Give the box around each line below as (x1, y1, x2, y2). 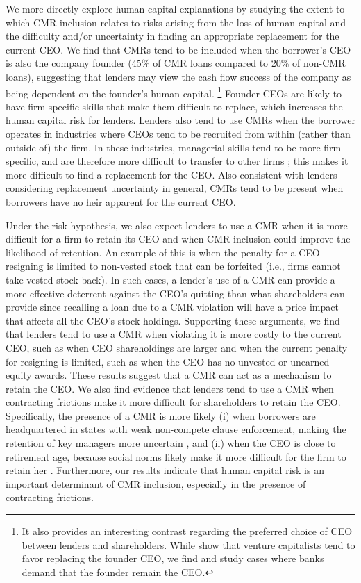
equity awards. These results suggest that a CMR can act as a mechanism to (6, 368, 332, 382)
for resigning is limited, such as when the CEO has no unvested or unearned (6, 354, 330, 368)
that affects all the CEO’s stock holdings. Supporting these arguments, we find (6, 313, 340, 327)
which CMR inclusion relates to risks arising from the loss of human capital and (6, 15, 346, 29)
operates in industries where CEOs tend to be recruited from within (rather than (6, 126, 351, 140)
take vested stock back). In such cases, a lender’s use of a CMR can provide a (6, 272, 335, 286)
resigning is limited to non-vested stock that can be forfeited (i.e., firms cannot (6, 258, 341, 273)
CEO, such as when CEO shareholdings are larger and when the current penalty (6, 340, 348, 354)
